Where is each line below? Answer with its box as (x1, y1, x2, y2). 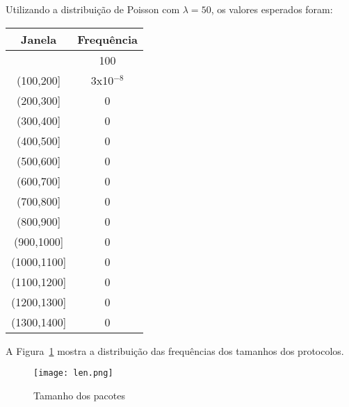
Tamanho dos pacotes (33, 388, 125, 402)
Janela (20, 31, 57, 47)
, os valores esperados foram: (211, 2, 333, 16)
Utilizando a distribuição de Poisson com (6, 2, 180, 16)
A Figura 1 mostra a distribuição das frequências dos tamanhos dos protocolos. (6, 343, 344, 358)
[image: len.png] (33, 368, 113, 379)
